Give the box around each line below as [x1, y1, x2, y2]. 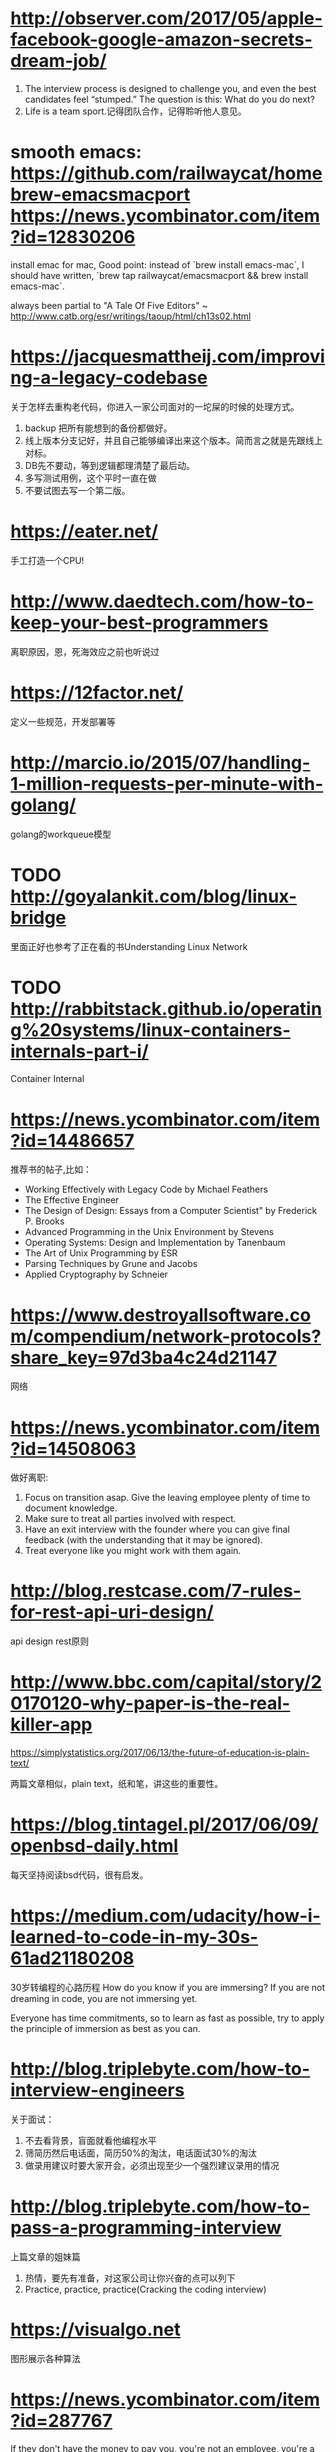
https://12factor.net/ [10, 681, 184, 704]
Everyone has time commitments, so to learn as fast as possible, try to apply [10, 2012, 325, 2024]
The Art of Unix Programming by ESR [24, 1247, 178, 1259]
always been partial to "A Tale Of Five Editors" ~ [10, 299, 208, 311]
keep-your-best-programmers [10, 611, 269, 634]
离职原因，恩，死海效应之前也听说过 [10, 645, 160, 657]
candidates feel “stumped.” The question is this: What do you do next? [24, 93, 315, 105]
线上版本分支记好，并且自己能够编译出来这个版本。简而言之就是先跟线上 [24, 434, 323, 446]
